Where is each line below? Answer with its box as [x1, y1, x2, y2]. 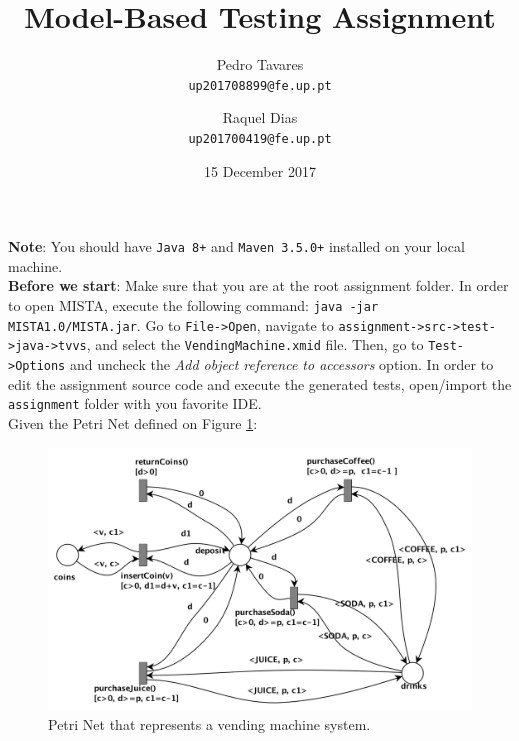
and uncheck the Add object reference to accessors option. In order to [69, 354, 494, 375]
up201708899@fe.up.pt [188, 78, 332, 93]
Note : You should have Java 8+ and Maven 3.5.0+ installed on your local [8, 236, 465, 257]
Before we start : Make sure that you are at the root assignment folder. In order [8, 275, 509, 296]
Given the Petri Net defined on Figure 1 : [8, 412, 258, 433]
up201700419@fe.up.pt [188, 131, 332, 146]
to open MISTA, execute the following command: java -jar [8, 295, 379, 316]
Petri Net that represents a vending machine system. [48, 714, 371, 735]
